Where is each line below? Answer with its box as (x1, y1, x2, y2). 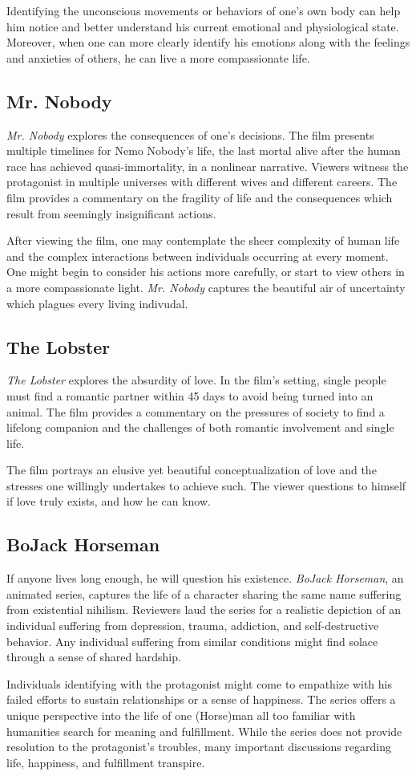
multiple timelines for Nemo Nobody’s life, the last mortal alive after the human (6, 142, 401, 159)
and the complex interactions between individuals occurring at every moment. (6, 247, 389, 264)
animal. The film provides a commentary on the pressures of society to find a (6, 403, 385, 420)
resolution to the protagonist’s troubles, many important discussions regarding (6, 738, 392, 755)
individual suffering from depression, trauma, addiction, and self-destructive (6, 617, 379, 634)
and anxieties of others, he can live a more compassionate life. (6, 49, 310, 66)
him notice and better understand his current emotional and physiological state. (6, 18, 399, 35)
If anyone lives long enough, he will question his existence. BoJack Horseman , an (6, 570, 404, 587)
